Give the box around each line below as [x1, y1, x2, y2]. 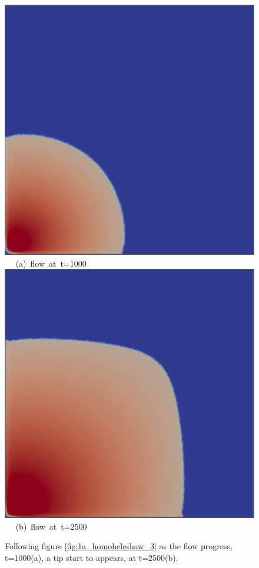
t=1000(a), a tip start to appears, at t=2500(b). [5, 552, 178, 564]
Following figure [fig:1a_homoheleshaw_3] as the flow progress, [5, 540, 233, 552]
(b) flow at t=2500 [15, 520, 87, 532]
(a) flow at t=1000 [15, 257, 87, 269]
